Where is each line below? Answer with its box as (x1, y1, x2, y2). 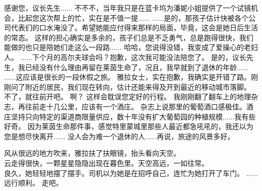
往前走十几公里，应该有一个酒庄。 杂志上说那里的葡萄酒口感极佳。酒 (25, 101, 253, 111)
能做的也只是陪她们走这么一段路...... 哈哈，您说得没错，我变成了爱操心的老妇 (4, 42, 258, 52)
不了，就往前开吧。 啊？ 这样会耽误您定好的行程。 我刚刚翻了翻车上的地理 (4, 91, 251, 102)
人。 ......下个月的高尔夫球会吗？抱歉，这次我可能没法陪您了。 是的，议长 (4, 51, 246, 62)
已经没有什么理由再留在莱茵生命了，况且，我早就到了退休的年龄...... (25, 61, 249, 72)
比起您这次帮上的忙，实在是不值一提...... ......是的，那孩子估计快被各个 (18, 12, 249, 23)
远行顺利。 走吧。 (4, 177, 63, 188)
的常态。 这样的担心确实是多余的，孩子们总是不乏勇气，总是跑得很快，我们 (4, 32, 253, 42)
